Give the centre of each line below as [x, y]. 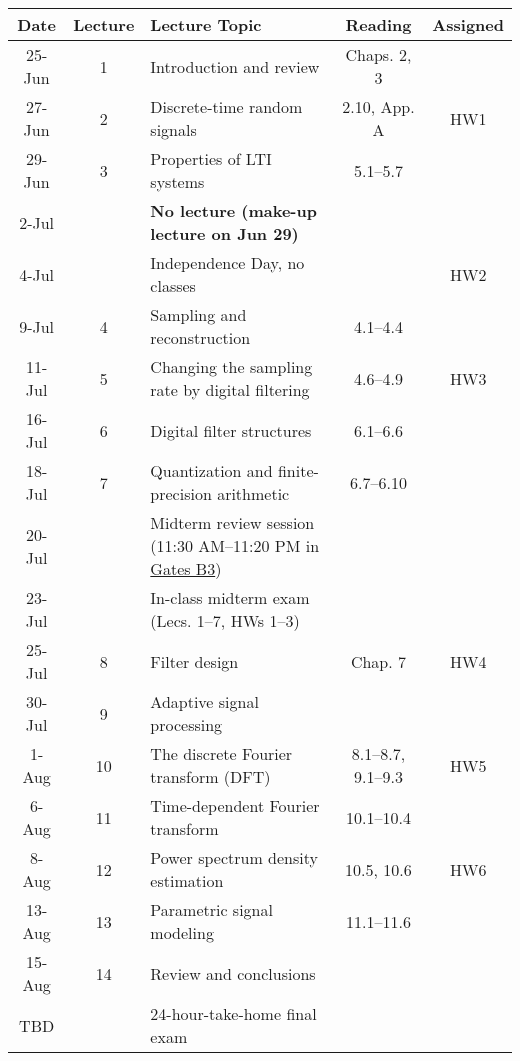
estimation [187, 880]
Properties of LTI [211, 158]
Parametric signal [211, 909]
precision [181, 493]
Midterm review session [232, 522]
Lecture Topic [206, 24]
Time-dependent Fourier [235, 805]
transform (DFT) [210, 776]
